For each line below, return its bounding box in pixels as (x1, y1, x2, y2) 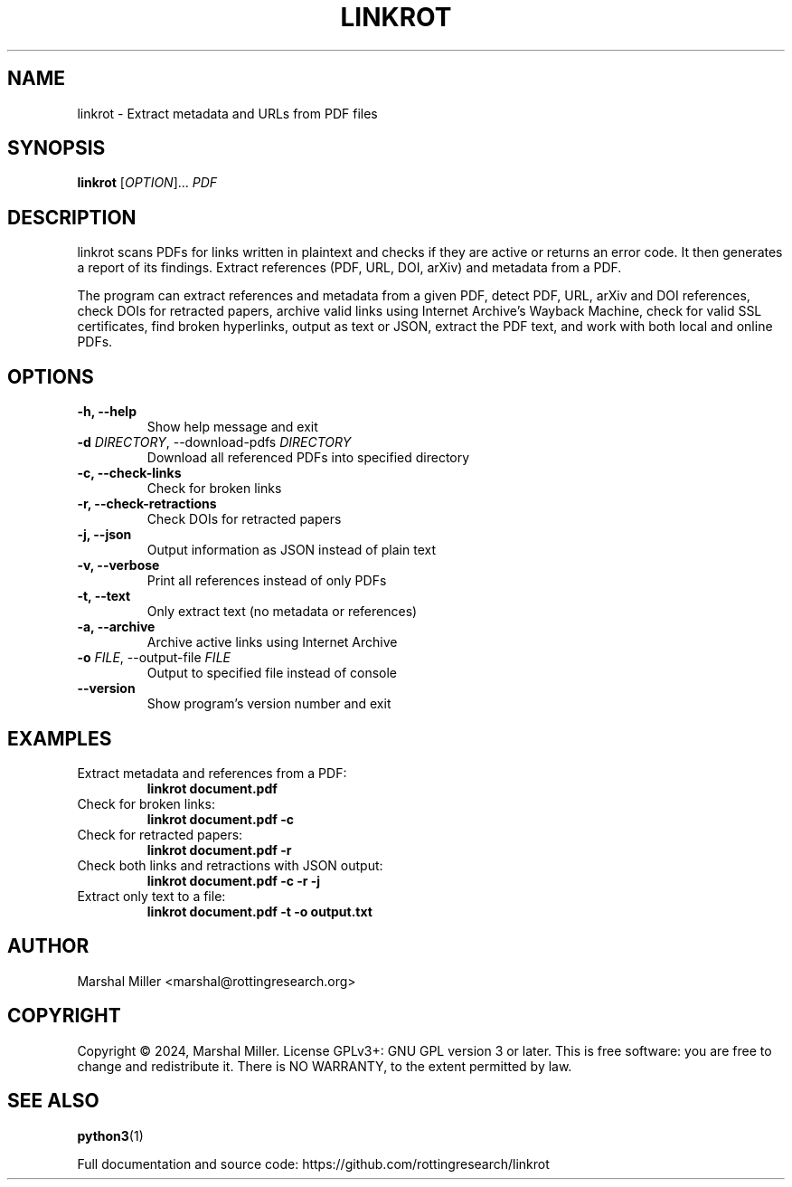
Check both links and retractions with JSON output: (77, 857, 383, 873)
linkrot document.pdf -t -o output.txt (146, 903, 372, 919)
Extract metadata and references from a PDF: (77, 764, 347, 781)
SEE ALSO (7, 1089, 99, 1113)
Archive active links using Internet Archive (146, 634, 398, 650)
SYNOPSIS (7, 137, 106, 160)
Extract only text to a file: (77, 888, 226, 904)
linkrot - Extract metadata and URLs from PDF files (77, 105, 378, 121)
